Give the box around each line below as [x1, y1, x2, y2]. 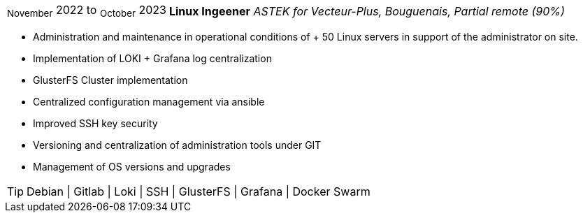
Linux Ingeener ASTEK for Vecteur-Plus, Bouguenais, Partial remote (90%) [168, 3, 565, 18]
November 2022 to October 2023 [7, 3, 166, 20]
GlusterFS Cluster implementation [33, 74, 188, 87]
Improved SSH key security [33, 117, 158, 130]
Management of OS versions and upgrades [33, 161, 231, 173]
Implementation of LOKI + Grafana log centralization [33, 52, 272, 65]
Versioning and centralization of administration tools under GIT [33, 139, 322, 152]
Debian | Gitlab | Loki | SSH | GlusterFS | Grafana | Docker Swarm [27, 184, 370, 199]
